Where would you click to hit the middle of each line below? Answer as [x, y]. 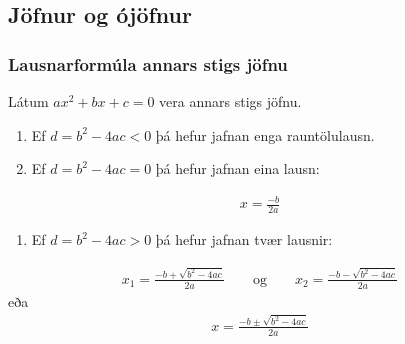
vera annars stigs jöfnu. [230, 101]
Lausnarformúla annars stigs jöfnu [148, 63]
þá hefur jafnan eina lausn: [237, 168]
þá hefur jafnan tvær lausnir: [244, 239]
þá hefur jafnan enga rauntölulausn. [265, 134]
